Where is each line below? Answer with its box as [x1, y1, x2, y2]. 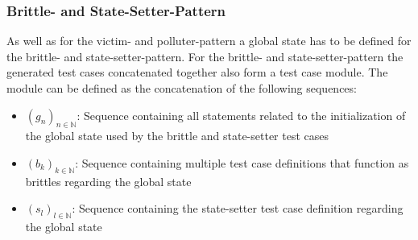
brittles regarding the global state [25, 172, 192, 189]
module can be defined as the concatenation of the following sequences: [6, 80, 357, 96]
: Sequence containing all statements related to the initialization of [77, 106, 406, 123]
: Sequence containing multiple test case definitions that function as [75, 154, 409, 171]
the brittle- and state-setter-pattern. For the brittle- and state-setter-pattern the [6, 48, 404, 64]
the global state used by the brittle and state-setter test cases [25, 127, 329, 144]
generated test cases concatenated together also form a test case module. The [6, 64, 388, 81]
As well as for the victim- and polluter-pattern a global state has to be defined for [6, 32, 412, 49]
